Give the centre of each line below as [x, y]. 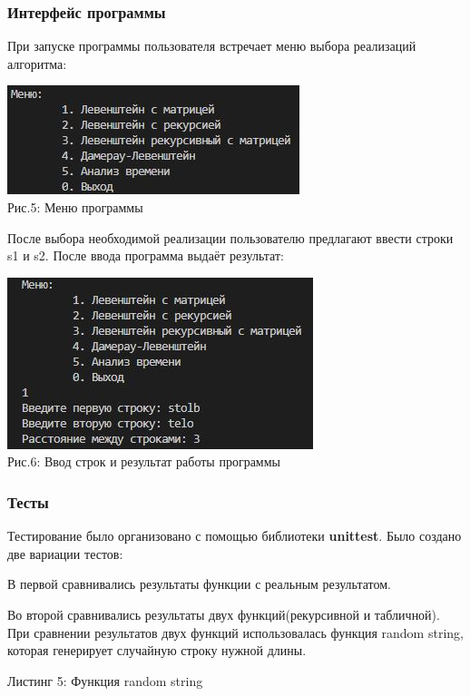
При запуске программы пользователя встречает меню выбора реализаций [212, 46]
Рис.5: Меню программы [75, 207]
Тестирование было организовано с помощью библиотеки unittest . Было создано [235, 536]
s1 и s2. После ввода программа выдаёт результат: [146, 255]
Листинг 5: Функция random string [105, 680]
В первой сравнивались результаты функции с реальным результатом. [200, 584]
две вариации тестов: [65, 553]
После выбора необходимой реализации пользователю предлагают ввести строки [230, 237]
